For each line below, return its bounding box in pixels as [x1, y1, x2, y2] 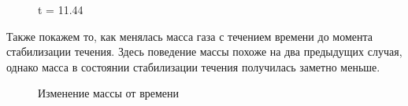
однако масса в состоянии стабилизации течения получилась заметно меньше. [6, 58, 380, 75]
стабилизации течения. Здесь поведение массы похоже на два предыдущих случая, [6, 43, 402, 60]
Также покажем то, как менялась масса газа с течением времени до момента [6, 27, 373, 44]
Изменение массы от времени [38, 85, 180, 101]
